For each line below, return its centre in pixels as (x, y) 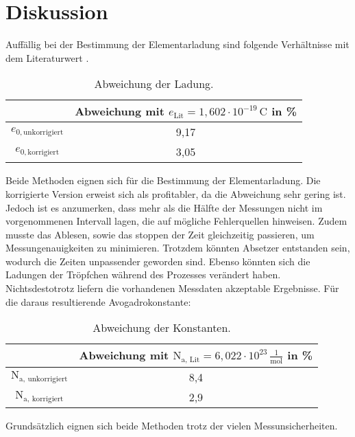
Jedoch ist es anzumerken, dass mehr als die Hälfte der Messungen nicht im (164, 207)
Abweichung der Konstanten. (162, 328)
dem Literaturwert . (47, 57)
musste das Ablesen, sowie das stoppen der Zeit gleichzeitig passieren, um (160, 234)
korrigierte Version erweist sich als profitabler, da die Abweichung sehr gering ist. (176, 193)
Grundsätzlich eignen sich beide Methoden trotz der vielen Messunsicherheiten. (172, 426)
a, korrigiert (44, 399)
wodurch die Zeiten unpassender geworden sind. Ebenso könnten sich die (158, 261)
